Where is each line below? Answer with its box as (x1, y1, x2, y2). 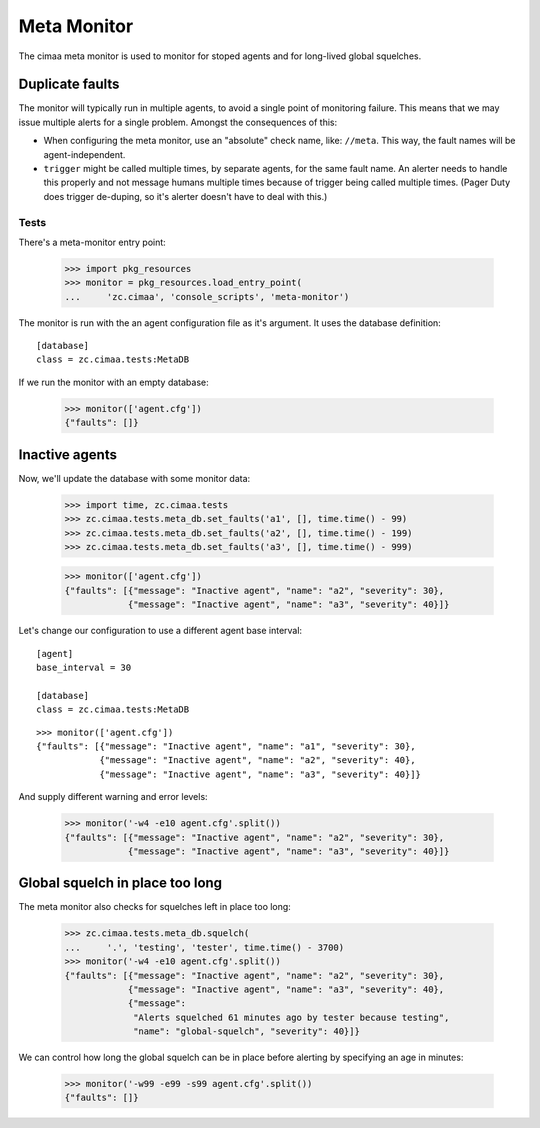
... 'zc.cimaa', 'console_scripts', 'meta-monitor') (64, 291, 350, 302)
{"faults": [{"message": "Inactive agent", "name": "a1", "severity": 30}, (36, 740, 416, 752)
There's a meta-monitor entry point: (18, 236, 167, 248)
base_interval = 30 (36, 662, 132, 674)
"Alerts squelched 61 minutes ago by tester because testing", (133, 1011, 450, 1023)
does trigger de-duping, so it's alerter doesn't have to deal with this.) (43, 190, 328, 202)
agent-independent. (43, 148, 126, 160)
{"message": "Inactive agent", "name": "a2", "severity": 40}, (99, 755, 416, 766)
